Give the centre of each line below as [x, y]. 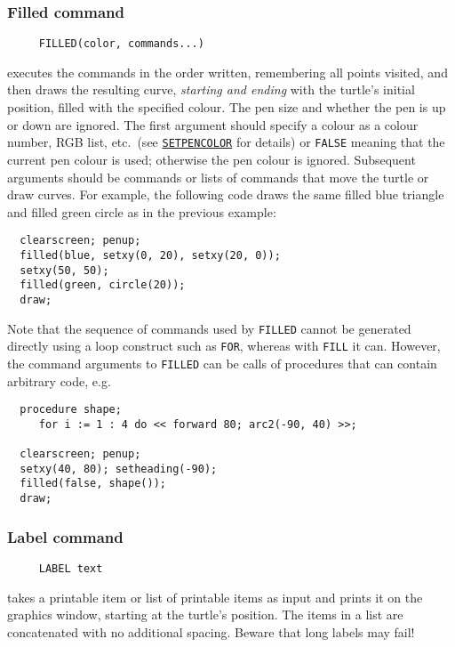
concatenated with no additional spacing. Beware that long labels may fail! [211, 631]
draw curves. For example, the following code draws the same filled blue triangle [226, 194]
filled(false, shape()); [93, 484]
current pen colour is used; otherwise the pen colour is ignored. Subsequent [212, 159]
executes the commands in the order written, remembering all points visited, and [227, 72]
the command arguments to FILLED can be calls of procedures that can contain [222, 363]
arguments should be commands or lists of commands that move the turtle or [218, 177]
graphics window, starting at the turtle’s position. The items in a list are [205, 615]
